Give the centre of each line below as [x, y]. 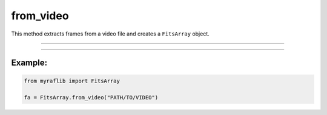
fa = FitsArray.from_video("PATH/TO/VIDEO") [91, 98]
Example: [29, 63]
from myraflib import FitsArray [72, 81]
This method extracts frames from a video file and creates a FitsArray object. [111, 34]
